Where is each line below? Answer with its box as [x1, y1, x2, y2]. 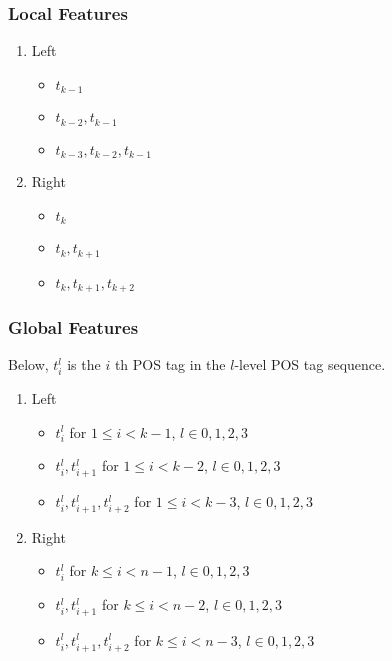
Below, [8, 354, 49, 375]
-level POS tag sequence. [234, 354, 386, 375]
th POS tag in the [114, 354, 226, 375]
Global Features [8, 315, 139, 340]
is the [67, 354, 101, 375]
